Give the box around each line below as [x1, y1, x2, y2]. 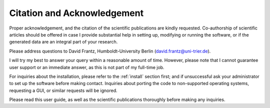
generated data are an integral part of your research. [9, 39, 118, 45]
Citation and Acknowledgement [9, 7, 144, 18]
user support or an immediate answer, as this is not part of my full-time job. [9, 64, 164, 70]
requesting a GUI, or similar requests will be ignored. [9, 87, 117, 93]
